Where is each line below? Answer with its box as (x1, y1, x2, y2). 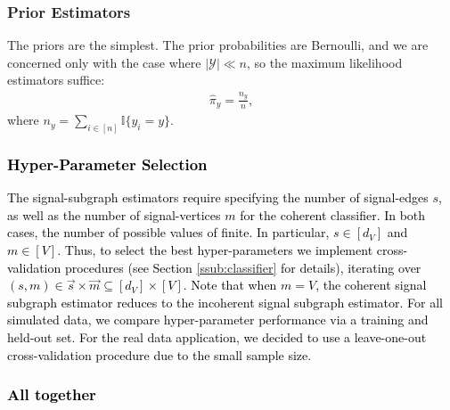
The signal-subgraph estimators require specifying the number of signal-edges (7, 188, 429, 207)
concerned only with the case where (7, 53, 201, 71)
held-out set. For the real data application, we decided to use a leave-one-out (7, 328, 427, 347)
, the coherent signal (315, 275, 427, 294)
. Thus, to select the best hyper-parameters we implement (57, 241, 373, 259)
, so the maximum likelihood (246, 53, 403, 71)
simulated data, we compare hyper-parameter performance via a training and (7, 310, 429, 329)
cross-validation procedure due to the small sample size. (7, 345, 312, 364)
